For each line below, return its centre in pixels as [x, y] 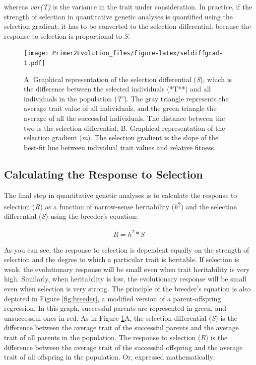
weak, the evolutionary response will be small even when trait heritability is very [127, 269]
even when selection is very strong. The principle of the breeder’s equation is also [128, 288]
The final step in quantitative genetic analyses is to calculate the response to [121, 195]
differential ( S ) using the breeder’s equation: [71, 216]
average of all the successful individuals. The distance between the [125, 118]
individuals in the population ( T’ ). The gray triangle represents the [126, 98]
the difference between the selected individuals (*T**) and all [118, 89]
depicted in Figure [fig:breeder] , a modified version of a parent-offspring [113, 298]
